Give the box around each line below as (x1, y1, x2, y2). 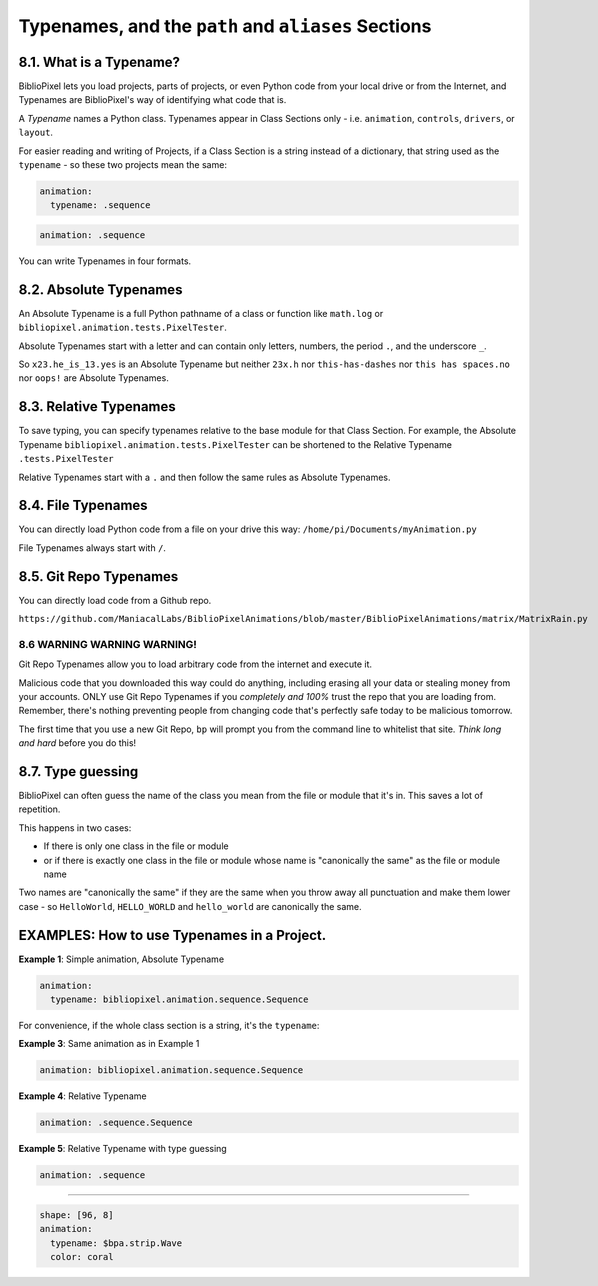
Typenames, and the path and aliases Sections (18, 15, 432, 37)
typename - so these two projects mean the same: (18, 159, 227, 171)
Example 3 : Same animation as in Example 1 (18, 1038, 200, 1050)
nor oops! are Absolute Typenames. (18, 372, 169, 384)
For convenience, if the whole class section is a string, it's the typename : (18, 1020, 320, 1032)
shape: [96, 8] (39, 1209, 114, 1220)
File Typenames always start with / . (18, 541, 167, 554)
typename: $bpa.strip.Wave (50, 1237, 183, 1249)
